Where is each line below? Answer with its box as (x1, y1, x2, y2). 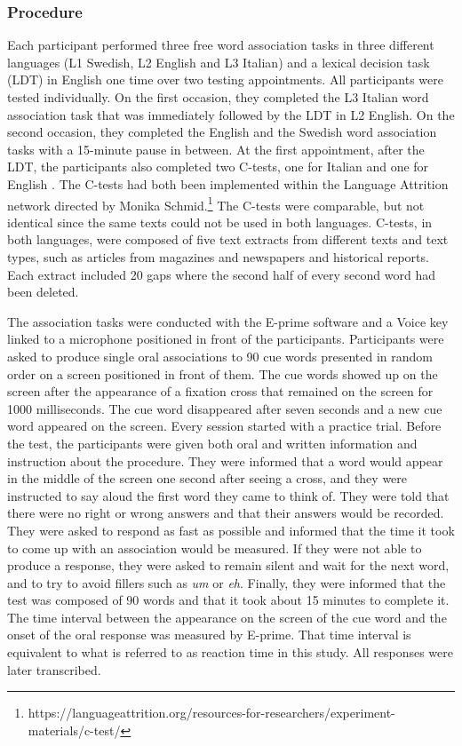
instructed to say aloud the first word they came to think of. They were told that (7, 486, 450, 504)
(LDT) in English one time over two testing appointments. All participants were (7, 70, 443, 89)
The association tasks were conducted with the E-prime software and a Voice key (7, 312, 449, 330)
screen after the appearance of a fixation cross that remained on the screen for (7, 382, 434, 401)
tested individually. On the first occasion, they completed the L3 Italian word (7, 88, 429, 106)
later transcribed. (7, 660, 101, 679)
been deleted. (7, 282, 79, 301)
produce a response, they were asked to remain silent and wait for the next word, (7, 556, 450, 575)
